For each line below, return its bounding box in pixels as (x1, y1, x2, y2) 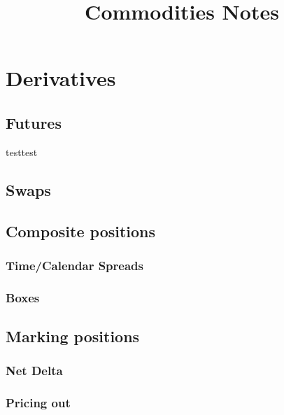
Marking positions (6, 325, 140, 346)
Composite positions (6, 220, 156, 241)
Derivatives (6, 64, 116, 92)
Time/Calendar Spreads (6, 256, 143, 274)
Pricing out (6, 394, 71, 412)
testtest (6, 144, 38, 159)
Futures (6, 111, 62, 133)
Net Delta (6, 362, 63, 379)
